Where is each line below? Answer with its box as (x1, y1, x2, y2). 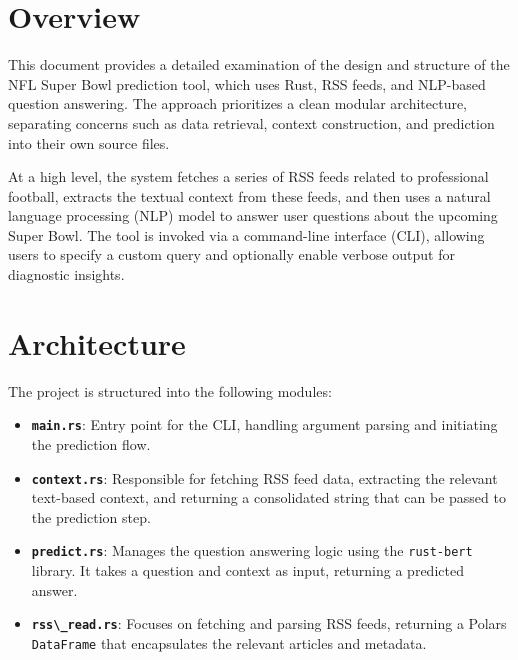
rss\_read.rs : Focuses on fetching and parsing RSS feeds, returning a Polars (31, 613, 507, 634)
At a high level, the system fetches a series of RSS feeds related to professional (8, 166, 489, 187)
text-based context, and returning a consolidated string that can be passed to (31, 487, 506, 508)
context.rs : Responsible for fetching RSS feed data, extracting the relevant (31, 467, 498, 488)
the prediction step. (31, 506, 151, 527)
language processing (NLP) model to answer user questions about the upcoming (8, 205, 498, 226)
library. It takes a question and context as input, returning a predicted (31, 560, 464, 581)
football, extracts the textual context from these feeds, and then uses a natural (8, 185, 491, 206)
